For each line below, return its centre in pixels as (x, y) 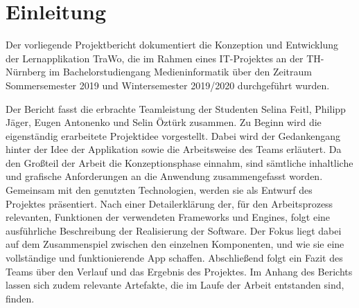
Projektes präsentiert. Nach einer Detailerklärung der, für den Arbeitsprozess (169, 203)
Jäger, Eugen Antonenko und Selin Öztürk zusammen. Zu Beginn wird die (164, 122)
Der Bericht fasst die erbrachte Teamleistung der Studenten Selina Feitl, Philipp (176, 108)
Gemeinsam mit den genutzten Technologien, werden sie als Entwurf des (159, 190)
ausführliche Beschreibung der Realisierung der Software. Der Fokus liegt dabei (174, 230)
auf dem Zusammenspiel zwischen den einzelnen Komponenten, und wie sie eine (175, 244)
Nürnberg (26, 72)
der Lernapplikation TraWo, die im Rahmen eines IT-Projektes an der (155, 58)
